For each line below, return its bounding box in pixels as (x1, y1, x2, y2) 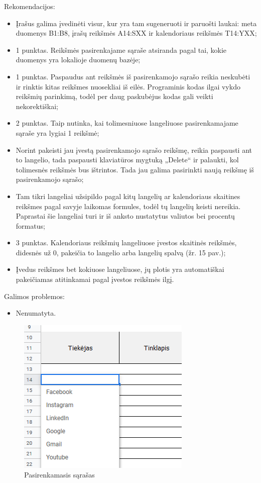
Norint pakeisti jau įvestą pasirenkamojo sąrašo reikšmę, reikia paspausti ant (16, 144, 252, 155)
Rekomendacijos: (4, 1, 55, 11)
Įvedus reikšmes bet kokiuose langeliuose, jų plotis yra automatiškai (16, 264, 224, 274)
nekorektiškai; (16, 101, 58, 111)
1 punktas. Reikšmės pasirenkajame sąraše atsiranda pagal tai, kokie (16, 44, 227, 55)
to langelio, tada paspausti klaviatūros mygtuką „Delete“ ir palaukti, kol (16, 154, 239, 165)
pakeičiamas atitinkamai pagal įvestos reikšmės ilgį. (16, 274, 174, 284)
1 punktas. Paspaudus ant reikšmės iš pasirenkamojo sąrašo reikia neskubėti (16, 71, 250, 81)
